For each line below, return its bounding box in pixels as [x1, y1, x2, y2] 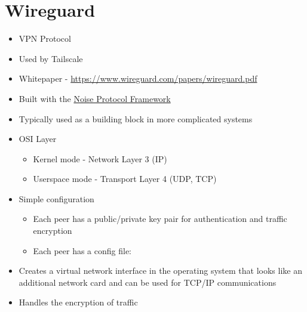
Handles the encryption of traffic [19, 296, 138, 308]
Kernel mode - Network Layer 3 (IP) [33, 152, 167, 165]
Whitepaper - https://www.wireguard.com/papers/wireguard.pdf [19, 72, 257, 85]
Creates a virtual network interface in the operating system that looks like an [19, 264, 302, 277]
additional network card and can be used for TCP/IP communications [19, 276, 277, 288]
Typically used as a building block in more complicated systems [19, 112, 253, 125]
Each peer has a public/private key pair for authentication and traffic [33, 212, 287, 225]
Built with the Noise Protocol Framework [19, 92, 171, 104]
